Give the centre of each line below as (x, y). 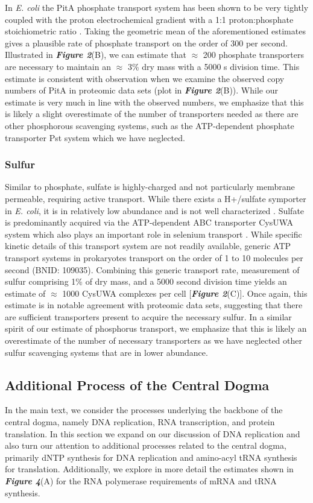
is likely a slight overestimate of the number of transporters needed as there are (152, 114)
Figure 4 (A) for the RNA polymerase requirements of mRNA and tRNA (141, 481)
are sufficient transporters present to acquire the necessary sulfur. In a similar (148, 316)
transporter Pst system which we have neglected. (95, 137)
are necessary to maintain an (58, 66)
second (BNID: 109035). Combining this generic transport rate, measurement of (152, 269)
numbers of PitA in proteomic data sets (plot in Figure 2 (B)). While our (141, 90)
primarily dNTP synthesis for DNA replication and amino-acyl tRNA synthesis (151, 457)
